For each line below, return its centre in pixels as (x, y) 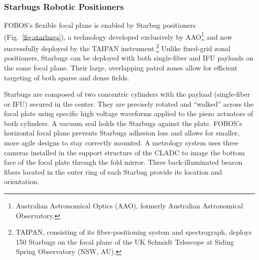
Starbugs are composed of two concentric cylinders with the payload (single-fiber (127, 94)
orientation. (22, 181)
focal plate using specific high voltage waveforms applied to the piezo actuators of (129, 113)
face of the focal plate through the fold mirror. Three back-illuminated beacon (123, 162)
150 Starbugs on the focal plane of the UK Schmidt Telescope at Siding (125, 241)
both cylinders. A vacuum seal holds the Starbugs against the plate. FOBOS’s (123, 123)
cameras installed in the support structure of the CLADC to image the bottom (125, 152)
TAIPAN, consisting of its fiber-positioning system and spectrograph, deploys (134, 232)
